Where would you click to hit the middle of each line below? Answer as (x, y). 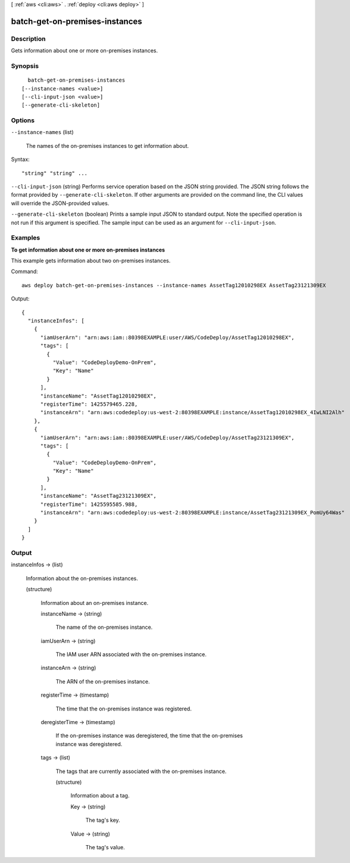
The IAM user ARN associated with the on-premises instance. (131, 654)
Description (28, 39)
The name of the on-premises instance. (104, 627)
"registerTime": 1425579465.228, (89, 404)
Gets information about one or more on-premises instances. (85, 51)
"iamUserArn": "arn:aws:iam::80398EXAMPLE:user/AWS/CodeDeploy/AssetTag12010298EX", (167, 337)
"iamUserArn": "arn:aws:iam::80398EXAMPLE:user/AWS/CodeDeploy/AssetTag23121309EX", (167, 437)
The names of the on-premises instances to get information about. (107, 145)
